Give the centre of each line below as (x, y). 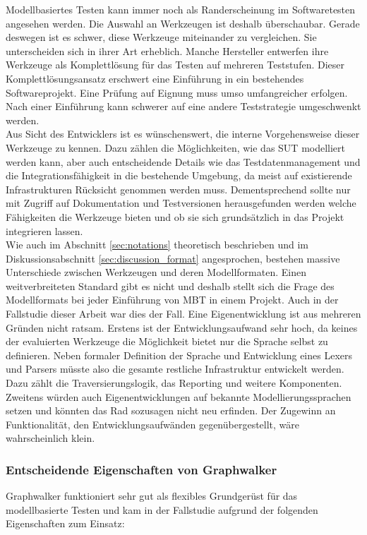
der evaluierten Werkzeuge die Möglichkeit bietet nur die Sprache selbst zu (167, 341)
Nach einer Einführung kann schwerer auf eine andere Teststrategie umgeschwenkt (183, 106)
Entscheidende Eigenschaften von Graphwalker (142, 469)
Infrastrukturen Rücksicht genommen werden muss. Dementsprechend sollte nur (178, 189)
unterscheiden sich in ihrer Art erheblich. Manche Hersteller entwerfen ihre (167, 50)
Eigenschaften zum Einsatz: (65, 523)
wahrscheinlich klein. (50, 438)
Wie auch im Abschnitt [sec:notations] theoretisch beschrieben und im (157, 245)
